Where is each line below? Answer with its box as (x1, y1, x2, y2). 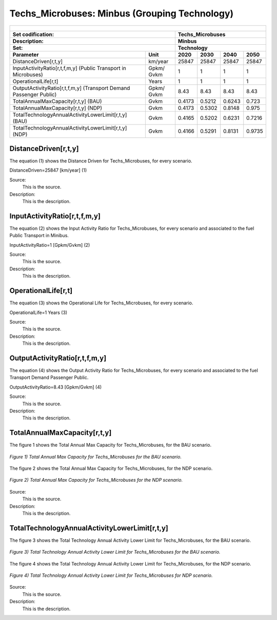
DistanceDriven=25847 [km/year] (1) (9, 167, 87, 173)
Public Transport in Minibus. (9, 232, 69, 239)
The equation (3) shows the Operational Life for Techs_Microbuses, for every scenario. (9, 300, 193, 306)
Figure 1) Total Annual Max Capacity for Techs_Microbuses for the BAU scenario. (9, 453, 182, 460)
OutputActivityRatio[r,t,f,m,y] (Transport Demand (12, 84, 130, 92)
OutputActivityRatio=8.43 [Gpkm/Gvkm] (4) (9, 384, 102, 390)
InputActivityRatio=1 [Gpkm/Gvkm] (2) (9, 242, 90, 248)
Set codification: (12, 31, 54, 38)
